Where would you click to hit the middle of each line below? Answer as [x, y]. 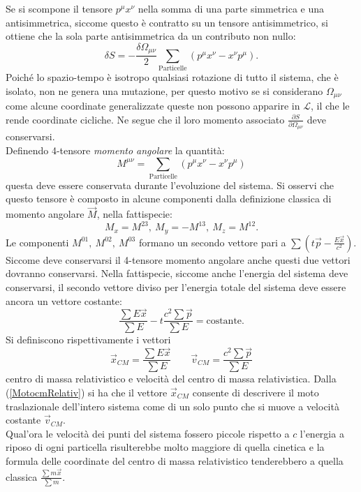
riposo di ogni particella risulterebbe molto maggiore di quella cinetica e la [165, 447]
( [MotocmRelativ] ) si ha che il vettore [87, 392]
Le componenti [37, 242]
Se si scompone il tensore [59, 8]
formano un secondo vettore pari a [212, 242]
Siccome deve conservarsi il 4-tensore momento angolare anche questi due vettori [178, 259]
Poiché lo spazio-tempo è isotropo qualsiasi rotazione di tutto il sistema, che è [172, 77]
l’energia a [322, 433]
